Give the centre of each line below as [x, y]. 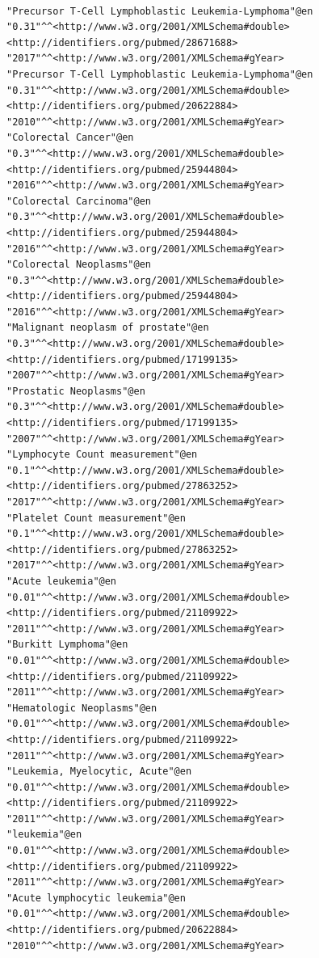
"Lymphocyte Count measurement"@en [102, 455]
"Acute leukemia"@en [62, 581]
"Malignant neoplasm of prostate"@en [108, 328]
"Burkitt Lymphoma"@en [67, 645]
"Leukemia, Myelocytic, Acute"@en [99, 772]
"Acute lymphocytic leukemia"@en [96, 898]
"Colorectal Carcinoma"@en [79, 201]
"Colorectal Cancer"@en [70, 138]
